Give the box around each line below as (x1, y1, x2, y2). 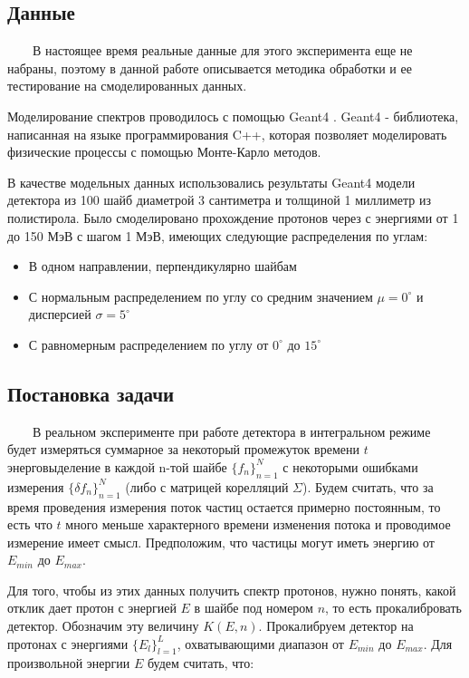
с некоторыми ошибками (282, 457, 418, 476)
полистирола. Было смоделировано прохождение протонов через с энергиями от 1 (7, 208, 459, 227)
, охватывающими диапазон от (177, 634, 344, 653)
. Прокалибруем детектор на (258, 616, 414, 635)
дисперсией (28, 305, 91, 324)
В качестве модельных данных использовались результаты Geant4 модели (7, 172, 416, 191)
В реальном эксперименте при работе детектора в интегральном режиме (32, 421, 431, 441)
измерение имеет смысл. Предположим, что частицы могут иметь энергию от (7, 532, 435, 551)
